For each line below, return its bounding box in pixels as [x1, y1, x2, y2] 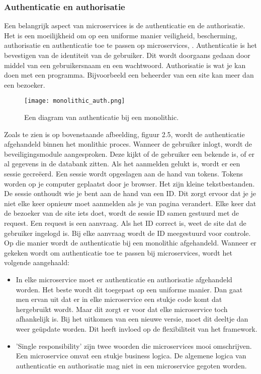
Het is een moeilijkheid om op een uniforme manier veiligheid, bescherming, [4, 30, 237, 40]
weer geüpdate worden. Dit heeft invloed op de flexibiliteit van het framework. [16, 323, 257, 334]
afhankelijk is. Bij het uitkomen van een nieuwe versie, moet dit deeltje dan [16, 314, 248, 324]
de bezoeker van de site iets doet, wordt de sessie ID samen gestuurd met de [4, 208, 239, 218]
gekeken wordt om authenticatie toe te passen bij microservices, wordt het [4, 247, 232, 258]
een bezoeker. [4, 79, 45, 90]
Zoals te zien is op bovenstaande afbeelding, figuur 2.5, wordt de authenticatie [4, 129, 245, 139]
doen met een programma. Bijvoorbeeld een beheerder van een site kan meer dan [4, 70, 254, 80]
